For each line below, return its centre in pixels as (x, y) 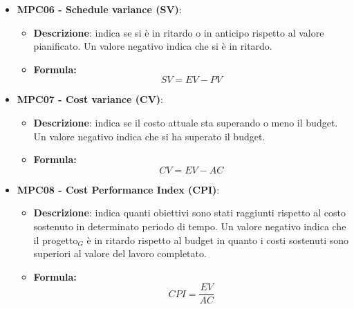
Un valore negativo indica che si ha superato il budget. (149, 136)
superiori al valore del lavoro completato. (120, 253)
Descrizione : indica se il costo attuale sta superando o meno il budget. (186, 122)
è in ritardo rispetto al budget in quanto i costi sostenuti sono (218, 240)
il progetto (56, 240)
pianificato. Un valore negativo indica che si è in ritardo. (153, 46)
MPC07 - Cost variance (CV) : (90, 99)
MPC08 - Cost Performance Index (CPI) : (118, 189)
